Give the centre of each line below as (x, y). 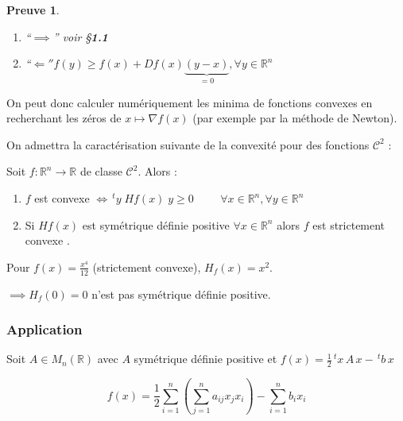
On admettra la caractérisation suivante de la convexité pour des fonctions (188, 144)
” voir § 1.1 (80, 36)
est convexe (62, 198)
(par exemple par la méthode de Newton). (295, 118)
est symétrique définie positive (156, 224)
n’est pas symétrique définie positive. (181, 294)
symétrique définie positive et (205, 359)
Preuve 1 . (33, 10)
